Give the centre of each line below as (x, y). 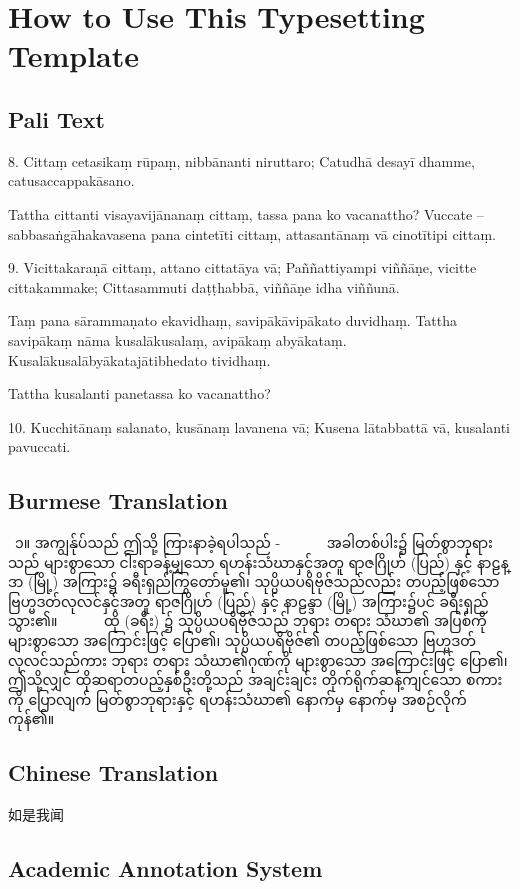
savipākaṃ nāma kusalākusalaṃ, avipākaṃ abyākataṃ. (177, 339)
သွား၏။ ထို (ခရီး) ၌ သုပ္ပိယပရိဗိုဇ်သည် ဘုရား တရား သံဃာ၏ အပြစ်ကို (247, 620)
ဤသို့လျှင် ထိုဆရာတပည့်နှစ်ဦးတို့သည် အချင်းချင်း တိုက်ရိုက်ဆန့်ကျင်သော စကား (255, 679)
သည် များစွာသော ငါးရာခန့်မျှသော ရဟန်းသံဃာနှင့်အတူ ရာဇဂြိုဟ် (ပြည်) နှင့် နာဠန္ (258, 561)
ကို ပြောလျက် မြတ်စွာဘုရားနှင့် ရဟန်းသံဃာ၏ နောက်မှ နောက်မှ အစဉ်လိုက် (237, 698)
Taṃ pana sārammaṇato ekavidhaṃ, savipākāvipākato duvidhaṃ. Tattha (233, 320)
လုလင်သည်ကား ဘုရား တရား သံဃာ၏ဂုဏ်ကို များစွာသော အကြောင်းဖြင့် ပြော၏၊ (258, 659)
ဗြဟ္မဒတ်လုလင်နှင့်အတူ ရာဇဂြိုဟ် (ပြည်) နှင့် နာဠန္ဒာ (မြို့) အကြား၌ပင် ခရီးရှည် (248, 600)
